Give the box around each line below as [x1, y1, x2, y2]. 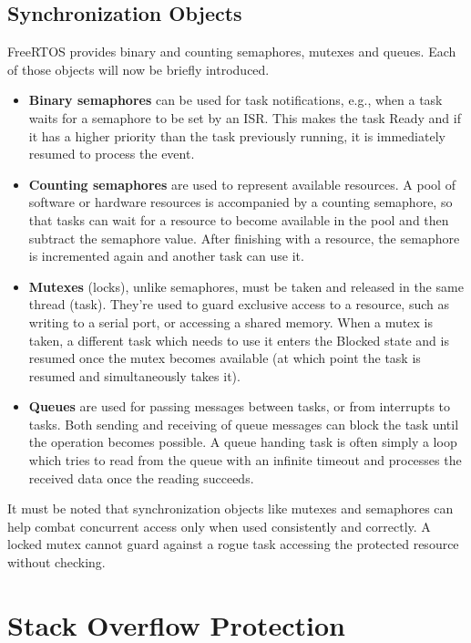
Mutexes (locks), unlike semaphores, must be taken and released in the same [28, 276, 464, 296]
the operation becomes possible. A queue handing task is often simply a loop [28, 432, 457, 451]
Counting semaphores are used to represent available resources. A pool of [28, 174, 456, 193]
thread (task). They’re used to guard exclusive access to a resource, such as [28, 295, 449, 314]
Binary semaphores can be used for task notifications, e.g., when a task [28, 90, 443, 109]
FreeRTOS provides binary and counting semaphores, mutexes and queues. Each [7, 42, 456, 61]
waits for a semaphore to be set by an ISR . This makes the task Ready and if [28, 108, 461, 127]
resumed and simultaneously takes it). [28, 366, 241, 385]
